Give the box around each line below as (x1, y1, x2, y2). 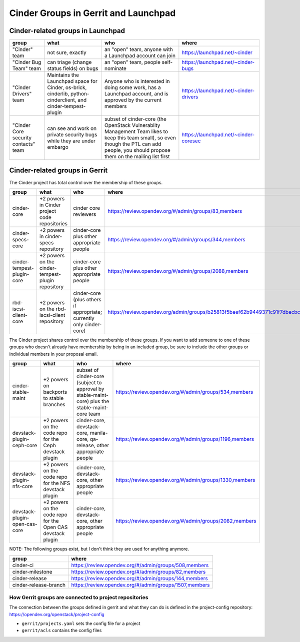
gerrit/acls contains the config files (21, 628, 102, 634)
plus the (90, 398, 109, 405)
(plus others (73, 296, 102, 303)
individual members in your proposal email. (9, 351, 98, 357)
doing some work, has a (104, 84, 161, 91)
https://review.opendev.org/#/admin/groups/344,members (107, 236, 246, 243)
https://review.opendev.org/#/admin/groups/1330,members (115, 477, 255, 484)
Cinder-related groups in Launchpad (9, 26, 125, 35)
